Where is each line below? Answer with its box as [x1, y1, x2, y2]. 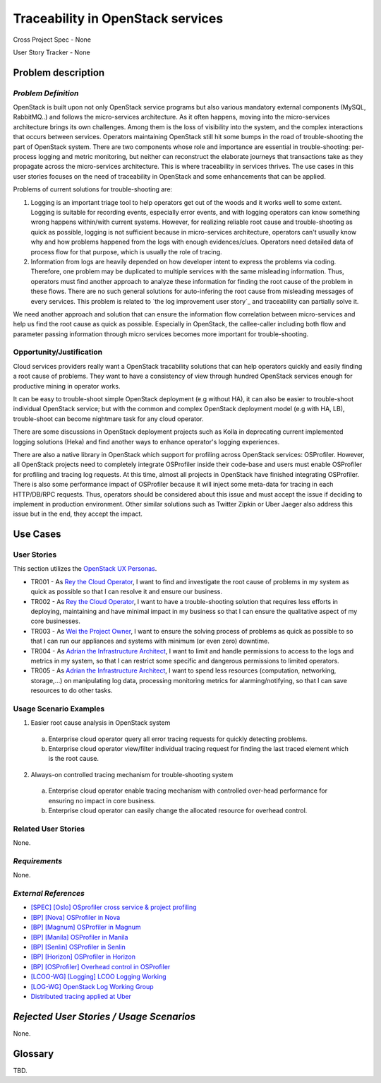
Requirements [13, 856, 63, 865]
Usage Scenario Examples [13, 704, 105, 714]
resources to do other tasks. [30, 686, 113, 695]
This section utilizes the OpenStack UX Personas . [13, 564, 157, 573]
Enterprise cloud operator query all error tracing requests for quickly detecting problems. [48, 735, 308, 743]
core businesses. [30, 617, 80, 625]
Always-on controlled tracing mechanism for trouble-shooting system [30, 770, 234, 779]
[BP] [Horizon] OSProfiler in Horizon [30, 952, 135, 961]
